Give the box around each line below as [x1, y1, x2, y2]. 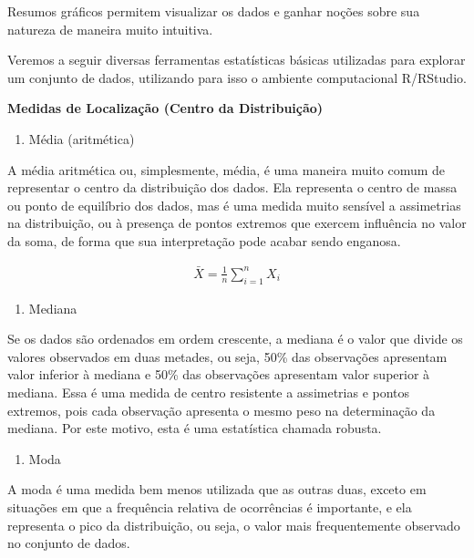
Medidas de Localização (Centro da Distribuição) [7, 98, 324, 118]
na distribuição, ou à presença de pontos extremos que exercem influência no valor [7, 213, 467, 232]
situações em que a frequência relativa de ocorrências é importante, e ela [7, 497, 412, 516]
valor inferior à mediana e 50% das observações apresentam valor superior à [7, 365, 430, 384]
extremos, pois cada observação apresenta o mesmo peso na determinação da [7, 400, 436, 419]
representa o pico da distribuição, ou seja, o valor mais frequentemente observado [7, 515, 460, 534]
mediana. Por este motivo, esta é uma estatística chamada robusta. [7, 418, 382, 438]
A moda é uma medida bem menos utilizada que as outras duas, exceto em [7, 480, 427, 499]
